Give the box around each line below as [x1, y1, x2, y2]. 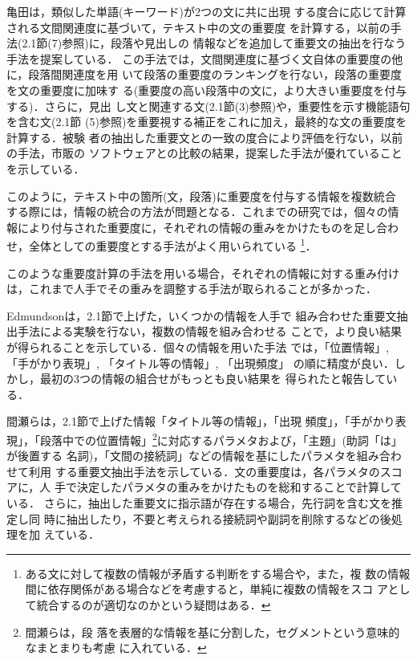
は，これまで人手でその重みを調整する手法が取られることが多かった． [6, 280, 377, 297]
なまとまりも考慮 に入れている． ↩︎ [25, 639, 207, 656]
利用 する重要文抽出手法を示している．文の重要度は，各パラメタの [28, 462, 380, 479]
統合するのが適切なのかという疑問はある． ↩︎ [36, 596, 271, 613]
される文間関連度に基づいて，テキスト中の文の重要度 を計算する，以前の [6, 18, 391, 35]
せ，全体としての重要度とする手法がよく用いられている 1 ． [6, 235, 317, 254]
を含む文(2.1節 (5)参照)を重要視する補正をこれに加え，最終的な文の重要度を [6, 113, 407, 130]
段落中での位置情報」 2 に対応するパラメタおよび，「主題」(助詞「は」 [39, 429, 403, 448]
